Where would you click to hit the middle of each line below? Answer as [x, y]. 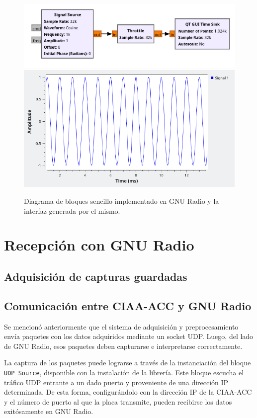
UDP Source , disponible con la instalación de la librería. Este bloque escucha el [124, 372]
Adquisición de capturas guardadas [96, 276]
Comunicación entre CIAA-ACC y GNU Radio [128, 305]
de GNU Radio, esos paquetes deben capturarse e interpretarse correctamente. [123, 346]
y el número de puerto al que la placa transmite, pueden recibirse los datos [118, 401]
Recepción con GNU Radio [99, 245]
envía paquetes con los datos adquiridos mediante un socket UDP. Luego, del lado [129, 336]
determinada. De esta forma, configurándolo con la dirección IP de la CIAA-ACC [128, 392]
